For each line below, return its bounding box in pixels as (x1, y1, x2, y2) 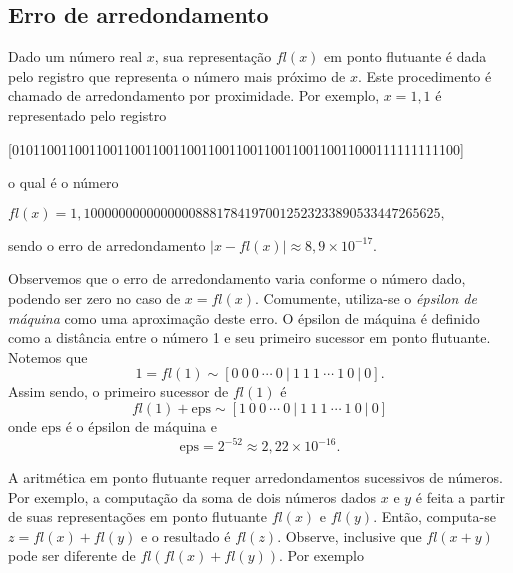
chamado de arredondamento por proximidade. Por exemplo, (8, 85, 380, 106)
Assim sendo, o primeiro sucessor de (8, 381, 229, 402)
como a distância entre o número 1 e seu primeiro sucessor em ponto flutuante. (8, 327, 491, 348)
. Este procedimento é (357, 65, 492, 86)
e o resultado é (140, 525, 231, 546)
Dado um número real (8, 46, 143, 67)
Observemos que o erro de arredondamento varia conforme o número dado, (8, 268, 466, 289)
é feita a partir (415, 486, 505, 507)
